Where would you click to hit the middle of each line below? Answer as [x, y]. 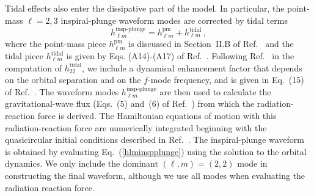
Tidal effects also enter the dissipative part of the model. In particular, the [145, 8]
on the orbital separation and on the [73, 80]
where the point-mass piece [56, 44]
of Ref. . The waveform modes [62, 91]
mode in [252, 163]
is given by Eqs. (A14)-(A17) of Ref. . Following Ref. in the [180, 56]
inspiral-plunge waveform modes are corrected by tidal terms [174, 20]
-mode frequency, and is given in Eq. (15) [226, 80]
